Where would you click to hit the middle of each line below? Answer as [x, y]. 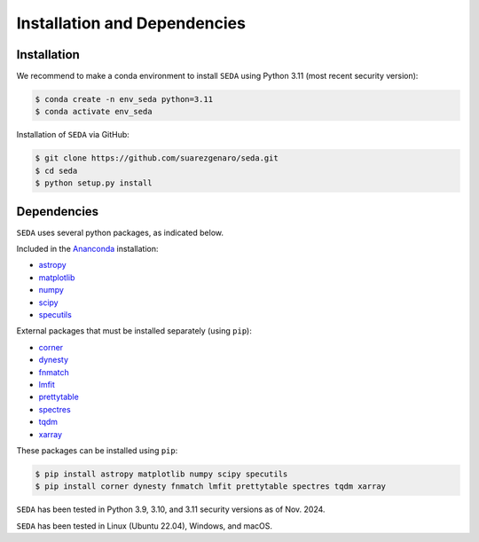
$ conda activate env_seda [94, 112]
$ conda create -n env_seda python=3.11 [124, 99]
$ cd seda [56, 170]
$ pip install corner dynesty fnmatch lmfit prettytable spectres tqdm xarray [210, 487]
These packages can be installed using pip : [97, 450]
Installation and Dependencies [131, 23]
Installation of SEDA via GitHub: [73, 135]
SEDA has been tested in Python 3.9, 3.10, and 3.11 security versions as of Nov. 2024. [171, 509]
